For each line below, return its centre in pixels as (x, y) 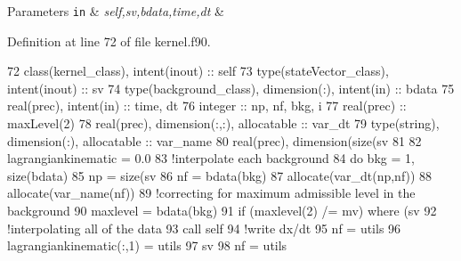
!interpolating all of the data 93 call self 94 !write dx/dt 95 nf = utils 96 (204, 228)
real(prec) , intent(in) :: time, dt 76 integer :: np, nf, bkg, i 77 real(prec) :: (207, 106)
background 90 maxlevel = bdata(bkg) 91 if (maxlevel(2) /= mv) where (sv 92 (222, 210)
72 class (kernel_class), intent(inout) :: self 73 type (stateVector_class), (198, 71)
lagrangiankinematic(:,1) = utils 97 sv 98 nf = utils (147, 245)
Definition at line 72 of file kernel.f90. (109, 41)
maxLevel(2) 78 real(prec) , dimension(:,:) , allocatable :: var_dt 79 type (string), (223, 123)
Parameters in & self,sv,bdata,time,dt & (116, 11)
